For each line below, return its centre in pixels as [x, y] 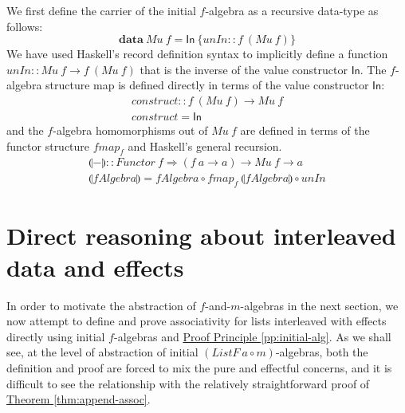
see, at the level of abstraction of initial [102, 352]
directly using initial [56, 336]
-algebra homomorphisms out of [130, 130]
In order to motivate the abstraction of [101, 305]
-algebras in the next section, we [319, 305]
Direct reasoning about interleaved [201, 236]
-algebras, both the [322, 352]
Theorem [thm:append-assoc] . [79, 399]
